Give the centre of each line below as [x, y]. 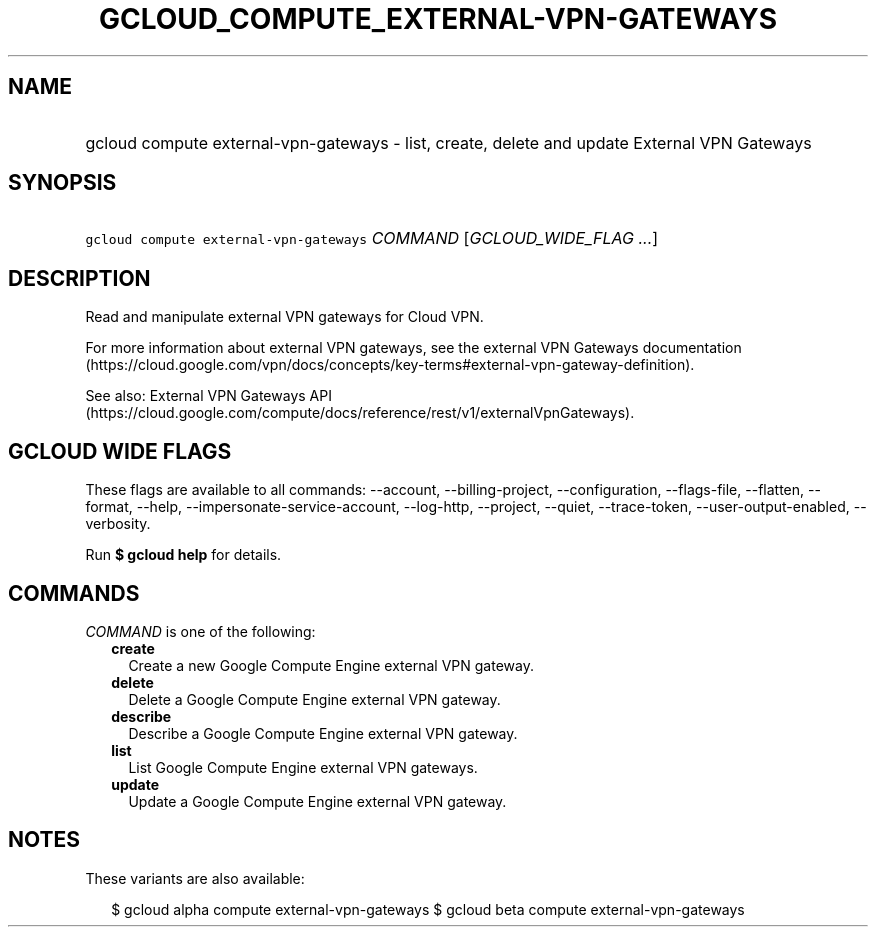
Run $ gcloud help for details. [183, 555]
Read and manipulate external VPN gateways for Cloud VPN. [284, 317]
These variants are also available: [195, 878]
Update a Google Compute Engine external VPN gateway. [317, 801]
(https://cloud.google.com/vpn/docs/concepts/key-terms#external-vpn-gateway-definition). [390, 365]
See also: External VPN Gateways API [208, 396]
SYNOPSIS [62, 183]
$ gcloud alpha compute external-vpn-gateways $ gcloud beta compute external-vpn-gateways [428, 909]
